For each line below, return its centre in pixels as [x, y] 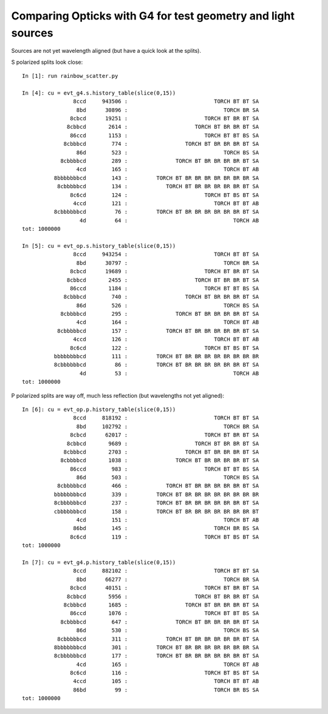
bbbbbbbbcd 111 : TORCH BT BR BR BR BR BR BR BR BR [156, 356]
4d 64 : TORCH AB [169, 220]
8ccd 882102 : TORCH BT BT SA [166, 571]
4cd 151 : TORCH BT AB [168, 520]
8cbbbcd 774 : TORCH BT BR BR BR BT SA [161, 144]
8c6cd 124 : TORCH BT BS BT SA [165, 195]
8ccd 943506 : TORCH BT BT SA [166, 101]
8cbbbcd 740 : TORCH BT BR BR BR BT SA [161, 297]
